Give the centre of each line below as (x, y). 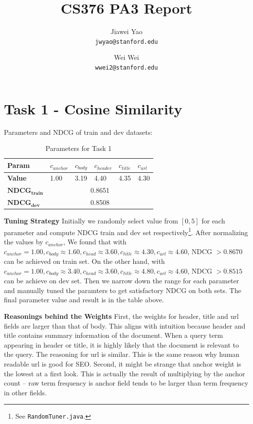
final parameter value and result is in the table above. (84, 300)
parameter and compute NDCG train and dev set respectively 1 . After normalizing (126, 231)
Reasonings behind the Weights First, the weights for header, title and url (121, 316)
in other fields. (26, 392)
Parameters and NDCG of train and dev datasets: (78, 132)
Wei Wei (126, 57)
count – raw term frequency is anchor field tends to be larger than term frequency (126, 383)
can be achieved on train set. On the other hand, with (84, 261)
